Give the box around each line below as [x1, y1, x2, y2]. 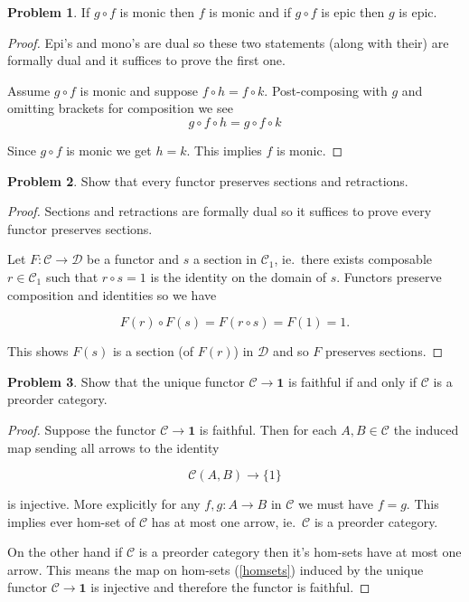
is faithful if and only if [288, 372, 417, 390]
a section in [192, 249, 258, 268]
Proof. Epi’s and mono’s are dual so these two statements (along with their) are [7, 33, 449, 52]
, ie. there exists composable [274, 249, 432, 268]
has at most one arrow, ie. [151, 512, 296, 531]
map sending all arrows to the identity [7, 437, 220, 456]
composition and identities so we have [7, 285, 217, 304]
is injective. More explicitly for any [7, 494, 201, 513]
